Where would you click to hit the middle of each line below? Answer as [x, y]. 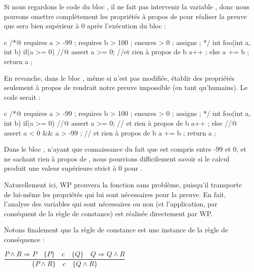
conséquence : [24, 239]
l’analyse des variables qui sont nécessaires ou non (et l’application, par [111, 204]
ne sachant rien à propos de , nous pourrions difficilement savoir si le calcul [117, 158]
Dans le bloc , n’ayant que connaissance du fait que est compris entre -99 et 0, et [125, 149]
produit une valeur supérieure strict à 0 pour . [73, 168]
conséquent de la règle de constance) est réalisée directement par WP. [108, 213]
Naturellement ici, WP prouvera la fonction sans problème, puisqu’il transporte [123, 184]
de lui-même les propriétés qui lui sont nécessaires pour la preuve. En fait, [115, 194]
